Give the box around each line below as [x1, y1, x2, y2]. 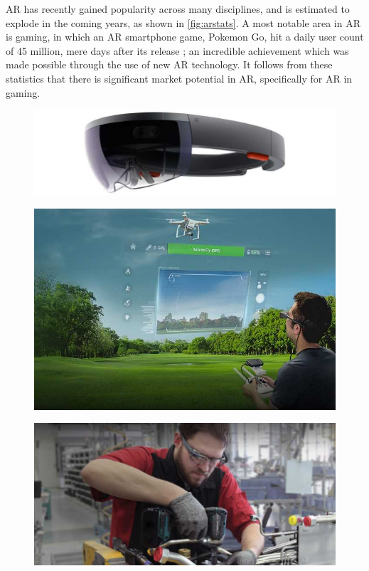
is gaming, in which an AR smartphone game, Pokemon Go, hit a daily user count [6, 29, 364, 44]
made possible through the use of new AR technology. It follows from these [6, 57, 333, 72]
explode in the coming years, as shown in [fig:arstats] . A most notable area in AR [6, 15, 360, 30]
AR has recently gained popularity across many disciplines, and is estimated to [6, 1, 350, 16]
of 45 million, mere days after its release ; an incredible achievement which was [6, 43, 349, 58]
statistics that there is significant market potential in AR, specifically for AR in [6, 70, 353, 85]
